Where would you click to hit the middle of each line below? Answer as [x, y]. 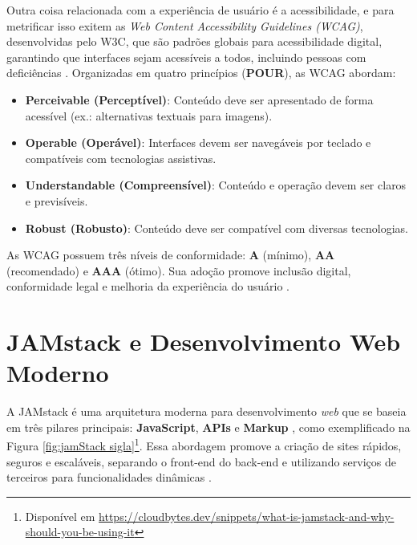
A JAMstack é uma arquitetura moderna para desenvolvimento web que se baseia [206, 411]
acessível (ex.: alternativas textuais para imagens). [149, 115]
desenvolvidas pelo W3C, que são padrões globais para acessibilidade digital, [194, 41]
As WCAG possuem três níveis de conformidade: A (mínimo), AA [171, 255]
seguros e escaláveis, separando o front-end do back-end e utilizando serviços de [201, 461]
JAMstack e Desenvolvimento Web [204, 342]
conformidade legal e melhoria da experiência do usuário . [148, 286]
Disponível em [60, 516]
